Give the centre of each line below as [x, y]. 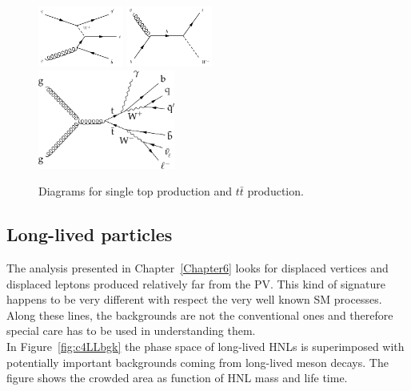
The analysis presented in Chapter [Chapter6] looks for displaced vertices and [198, 268]
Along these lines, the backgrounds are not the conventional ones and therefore [200, 314]
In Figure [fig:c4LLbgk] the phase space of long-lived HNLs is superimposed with [205, 347]
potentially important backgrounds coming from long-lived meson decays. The [198, 362]
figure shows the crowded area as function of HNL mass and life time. [177, 378]
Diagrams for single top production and [136, 191]
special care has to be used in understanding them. [131, 331]
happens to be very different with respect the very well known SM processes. [194, 299]
